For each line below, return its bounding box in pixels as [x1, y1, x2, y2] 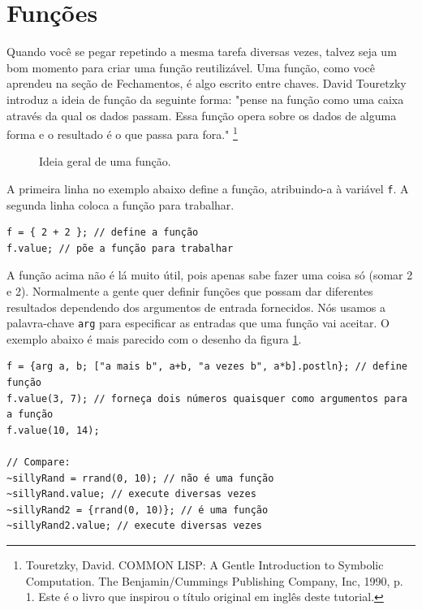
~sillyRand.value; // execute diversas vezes [6, 488, 256, 500]
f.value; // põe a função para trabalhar [6, 242, 234, 254]
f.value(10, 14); [6, 424, 100, 436]
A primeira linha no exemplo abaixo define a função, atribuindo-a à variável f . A [6, 180, 409, 197]
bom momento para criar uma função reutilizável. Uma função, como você [6, 58, 375, 76]
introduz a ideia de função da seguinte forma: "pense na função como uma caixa [6, 90, 404, 107]
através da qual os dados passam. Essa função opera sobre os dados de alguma [6, 106, 397, 123]
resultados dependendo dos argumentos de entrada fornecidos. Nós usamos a [6, 298, 386, 315]
